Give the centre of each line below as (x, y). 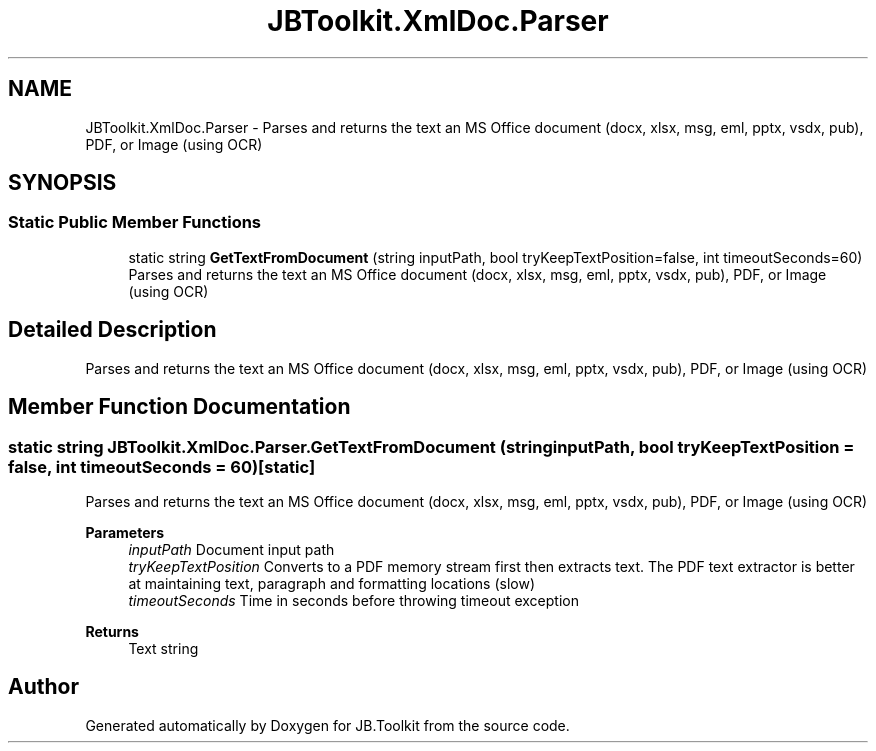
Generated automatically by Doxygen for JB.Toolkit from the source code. (327, 725)
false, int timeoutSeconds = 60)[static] (162, 466)
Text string (163, 648)
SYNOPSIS (62, 183)
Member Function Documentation (179, 407)
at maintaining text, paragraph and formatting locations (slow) (331, 583)
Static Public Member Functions (135, 222)
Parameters (125, 532)
